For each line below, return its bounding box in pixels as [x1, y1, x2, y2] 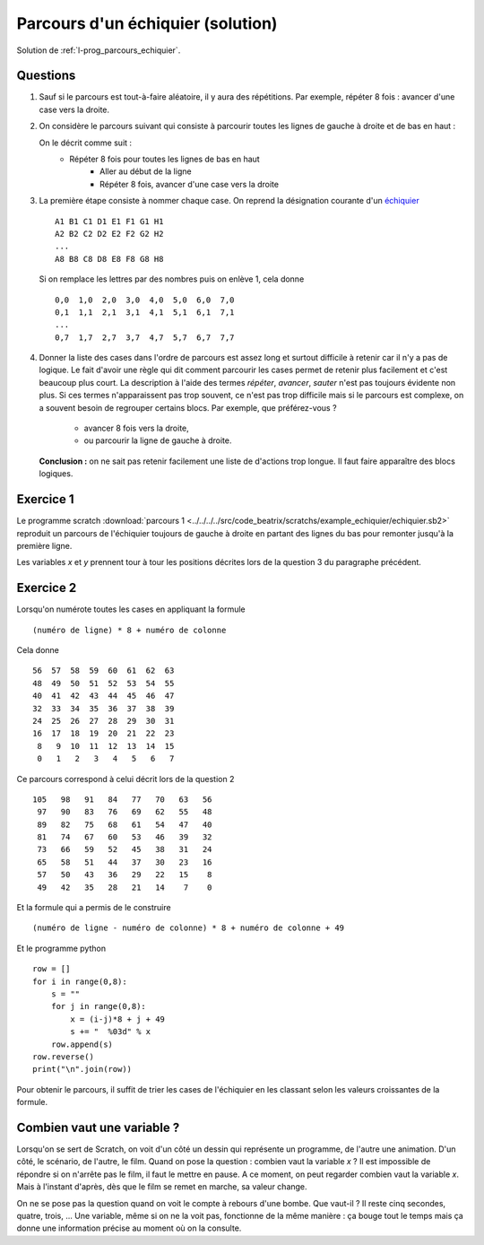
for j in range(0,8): [50, 1001, 147, 1012]
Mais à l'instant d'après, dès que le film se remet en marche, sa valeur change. [16, 1181, 308, 1192]
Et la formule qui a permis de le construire [16, 902, 171, 913]
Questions [16, 68, 76, 83]
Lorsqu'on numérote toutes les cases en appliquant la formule [16, 604, 246, 614]
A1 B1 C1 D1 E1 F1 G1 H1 [55, 216, 164, 226]
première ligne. [16, 540, 73, 551]
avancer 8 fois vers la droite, [83, 422, 190, 434]
